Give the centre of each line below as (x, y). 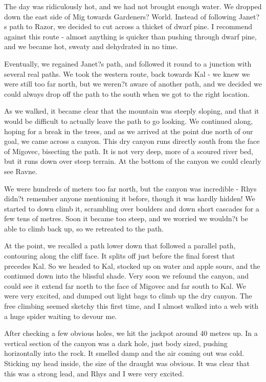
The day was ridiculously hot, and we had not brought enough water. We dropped (133, 6)
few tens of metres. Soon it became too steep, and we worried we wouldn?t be (126, 218)
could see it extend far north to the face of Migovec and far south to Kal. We (125, 285)
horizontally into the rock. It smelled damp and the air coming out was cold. (124, 353)
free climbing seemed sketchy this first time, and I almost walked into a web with (131, 306)
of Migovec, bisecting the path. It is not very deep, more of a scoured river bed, (129, 151)
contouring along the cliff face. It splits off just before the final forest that (120, 256)
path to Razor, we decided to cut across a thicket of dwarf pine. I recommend (131, 26)
